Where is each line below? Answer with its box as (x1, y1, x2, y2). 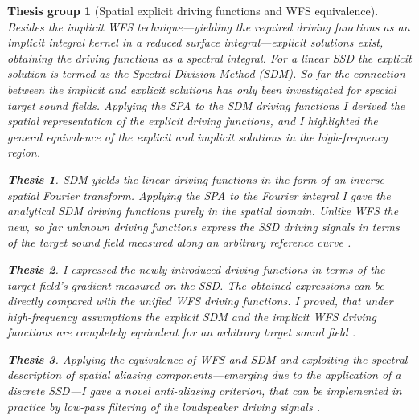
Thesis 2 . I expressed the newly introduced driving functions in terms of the (7, 260, 385, 277)
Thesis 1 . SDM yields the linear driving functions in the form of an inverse (7, 170, 384, 187)
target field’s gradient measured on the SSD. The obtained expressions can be (7, 276, 384, 293)
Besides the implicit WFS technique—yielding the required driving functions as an (7, 18, 410, 35)
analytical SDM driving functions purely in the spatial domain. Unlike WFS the (7, 202, 399, 219)
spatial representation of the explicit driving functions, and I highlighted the (7, 112, 378, 129)
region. (7, 144, 40, 161)
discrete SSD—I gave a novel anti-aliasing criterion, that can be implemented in (7, 382, 402, 399)
